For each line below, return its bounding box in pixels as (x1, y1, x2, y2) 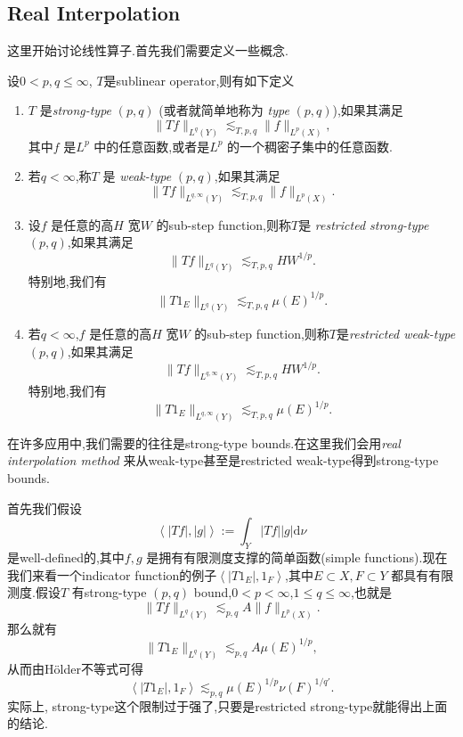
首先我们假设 (7, 498, 82, 517)
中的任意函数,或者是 (93, 136, 210, 155)
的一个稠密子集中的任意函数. (227, 136, 393, 155)
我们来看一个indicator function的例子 (7, 565, 217, 584)
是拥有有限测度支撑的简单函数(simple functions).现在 (146, 548, 448, 567)
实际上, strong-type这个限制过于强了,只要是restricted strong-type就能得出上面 (7, 696, 448, 715)
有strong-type (71, 583, 147, 602)
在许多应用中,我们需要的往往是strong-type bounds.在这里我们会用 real (7, 433, 401, 452)
